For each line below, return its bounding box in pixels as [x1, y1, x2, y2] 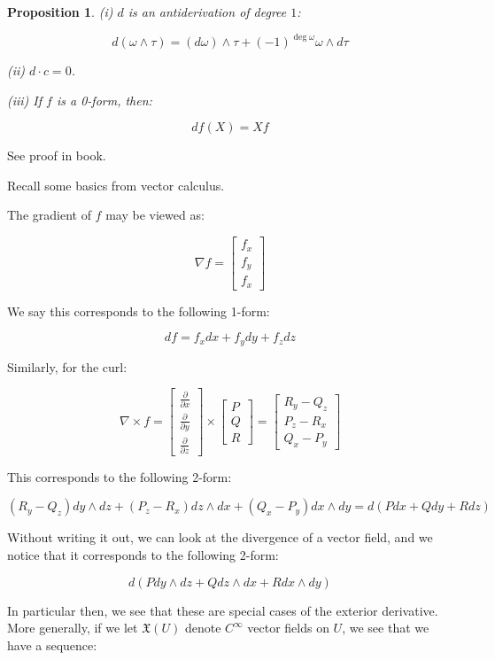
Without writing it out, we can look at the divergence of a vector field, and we [7, 528, 433, 547]
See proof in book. [7, 146, 106, 165]
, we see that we [342, 618, 429, 637]
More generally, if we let [7, 618, 138, 637]
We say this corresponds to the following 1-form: [7, 301, 270, 320]
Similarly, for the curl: [7, 357, 128, 376]
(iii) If [7, 90, 43, 109]
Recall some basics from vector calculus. [7, 175, 225, 194]
